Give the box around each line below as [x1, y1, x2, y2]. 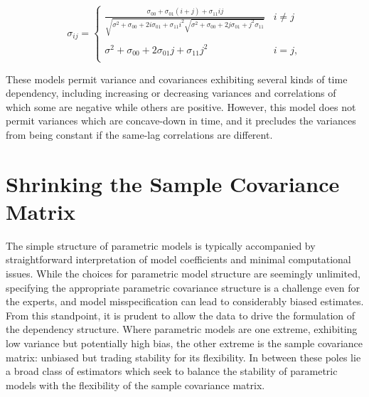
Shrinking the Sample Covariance [6, 169, 340, 198]
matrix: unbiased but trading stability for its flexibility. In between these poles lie [6, 349, 361, 364]
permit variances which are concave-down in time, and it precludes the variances [6, 113, 356, 128]
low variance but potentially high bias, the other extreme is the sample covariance [6, 336, 363, 351]
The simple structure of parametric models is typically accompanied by [6, 238, 316, 253]
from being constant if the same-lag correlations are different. [6, 127, 273, 142]
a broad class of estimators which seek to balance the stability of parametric [6, 364, 338, 379]
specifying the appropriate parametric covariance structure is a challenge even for [6, 280, 360, 295]
